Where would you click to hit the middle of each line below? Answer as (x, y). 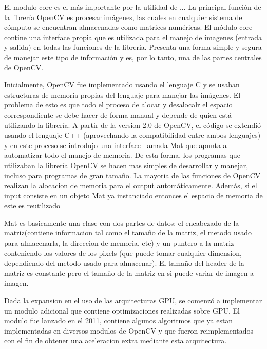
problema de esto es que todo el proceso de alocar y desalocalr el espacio (118, 105)
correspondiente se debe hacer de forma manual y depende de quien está (118, 114)
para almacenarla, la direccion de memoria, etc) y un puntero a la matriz (119, 243)
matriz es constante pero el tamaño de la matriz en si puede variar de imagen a (129, 273)
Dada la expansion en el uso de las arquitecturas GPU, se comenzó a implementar (133, 300)
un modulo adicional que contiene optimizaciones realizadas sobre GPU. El (122, 310)
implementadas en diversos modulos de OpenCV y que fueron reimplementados (129, 330)
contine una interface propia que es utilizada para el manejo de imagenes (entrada (133, 37)
